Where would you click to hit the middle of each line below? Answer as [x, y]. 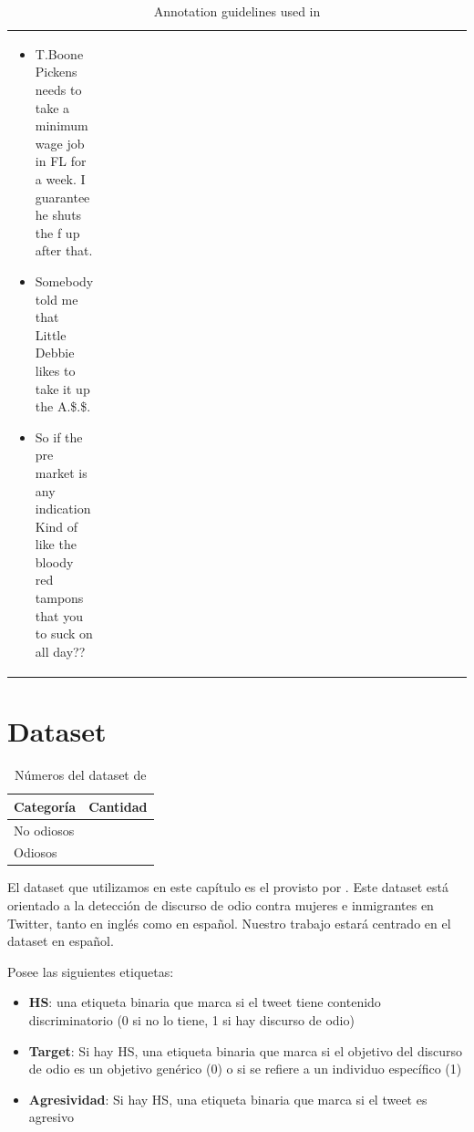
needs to [58, 90]
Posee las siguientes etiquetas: [91, 971]
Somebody [64, 280]
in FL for [61, 161]
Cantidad [118, 806]
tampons [59, 598]
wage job [60, 143]
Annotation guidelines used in [237, 11]
